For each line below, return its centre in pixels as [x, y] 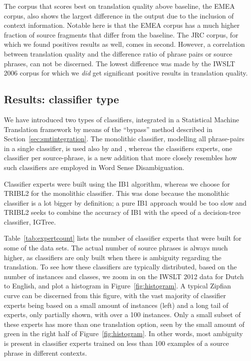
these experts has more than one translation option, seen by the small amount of [124, 324]
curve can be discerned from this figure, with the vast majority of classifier [115, 295]
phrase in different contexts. [45, 352]
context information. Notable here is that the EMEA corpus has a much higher [122, 25]
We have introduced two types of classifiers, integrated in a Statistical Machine [122, 119]
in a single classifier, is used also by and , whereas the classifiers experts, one [118, 148]
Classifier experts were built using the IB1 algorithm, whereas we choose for [117, 183]
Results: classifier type [62, 99]
